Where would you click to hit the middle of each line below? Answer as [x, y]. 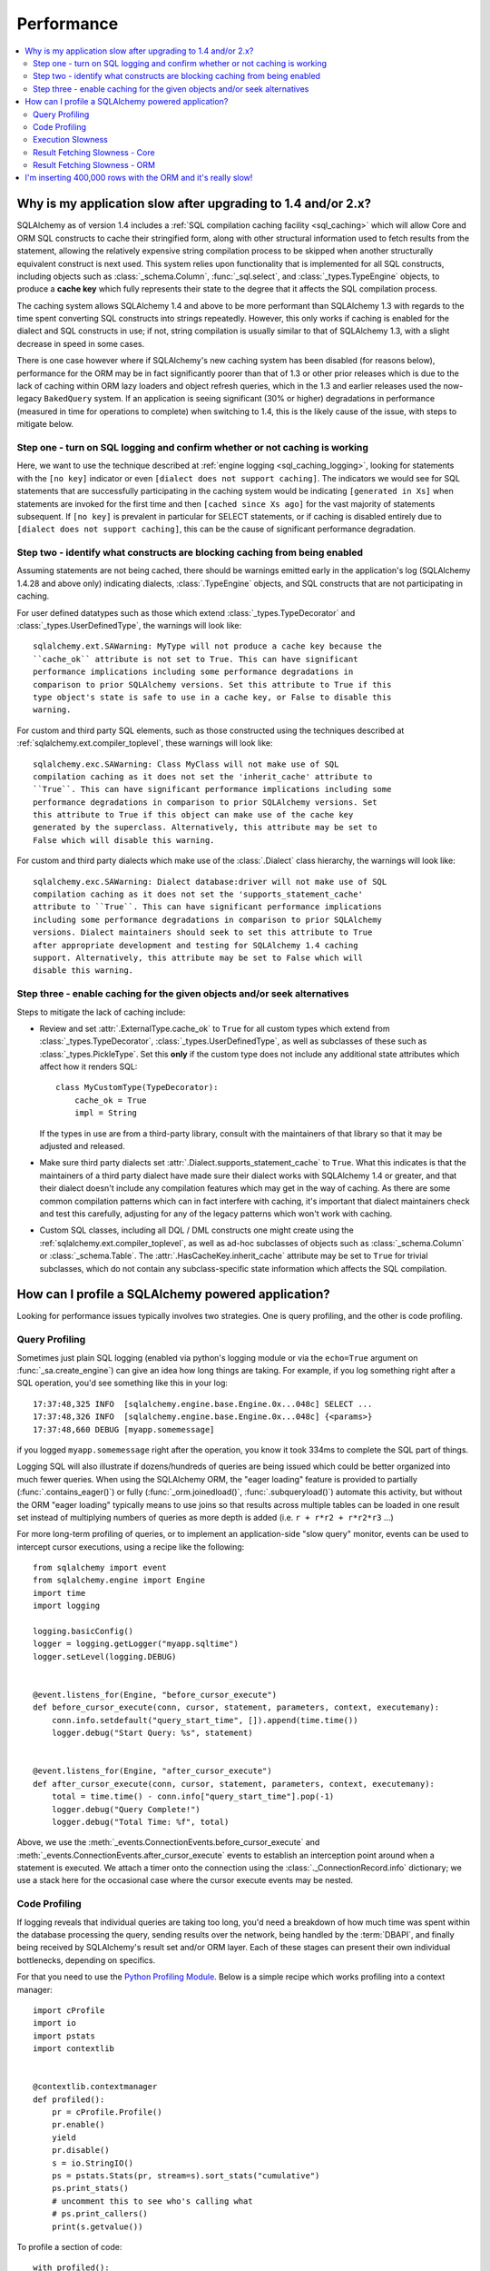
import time [59, 1593]
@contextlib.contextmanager [95, 2087]
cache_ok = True [110, 1100]
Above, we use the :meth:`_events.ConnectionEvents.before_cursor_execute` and [168, 1842]
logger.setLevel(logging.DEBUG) [105, 1656]
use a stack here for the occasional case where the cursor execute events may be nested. [185, 1880]
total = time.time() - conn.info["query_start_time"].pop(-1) [193, 1797]
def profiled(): [69, 2099]
